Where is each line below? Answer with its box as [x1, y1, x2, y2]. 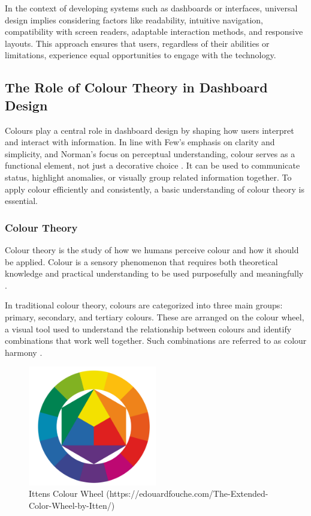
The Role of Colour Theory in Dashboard [5, 78, 268, 97]
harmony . [5, 346, 43, 358]
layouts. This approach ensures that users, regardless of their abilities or [5, 37, 270, 49]
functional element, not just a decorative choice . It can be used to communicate [5, 159, 300, 172]
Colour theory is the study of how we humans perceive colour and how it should [5, 243, 299, 256]
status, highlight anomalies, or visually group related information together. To [5, 170, 292, 183]
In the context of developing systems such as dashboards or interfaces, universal [5, 2, 298, 14]
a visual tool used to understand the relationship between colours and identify [5, 322, 292, 335]
